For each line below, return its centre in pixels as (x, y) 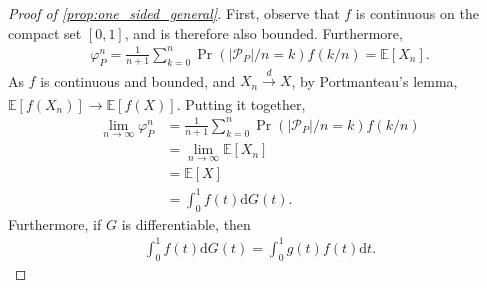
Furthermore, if (55, 223)
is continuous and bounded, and (138, 80)
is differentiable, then (186, 223)
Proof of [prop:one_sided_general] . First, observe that (174, 13)
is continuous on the (417, 13)
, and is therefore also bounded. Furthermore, (263, 32)
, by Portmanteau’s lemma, (374, 80)
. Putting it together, (241, 103)
